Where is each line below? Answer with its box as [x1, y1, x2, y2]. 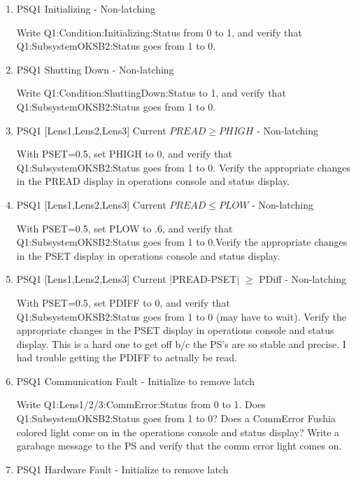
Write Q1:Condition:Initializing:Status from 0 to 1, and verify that [16, 25, 302, 39]
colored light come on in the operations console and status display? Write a [16, 424, 340, 439]
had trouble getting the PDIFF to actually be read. [16, 350, 237, 365]
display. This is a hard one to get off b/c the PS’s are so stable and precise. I [16, 336, 346, 351]
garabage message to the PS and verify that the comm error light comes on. [16, 438, 342, 453]
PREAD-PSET [172, 272, 237, 286]
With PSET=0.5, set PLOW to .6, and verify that [16, 221, 233, 235]
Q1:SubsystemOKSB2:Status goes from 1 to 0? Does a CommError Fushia [16, 411, 336, 426]
